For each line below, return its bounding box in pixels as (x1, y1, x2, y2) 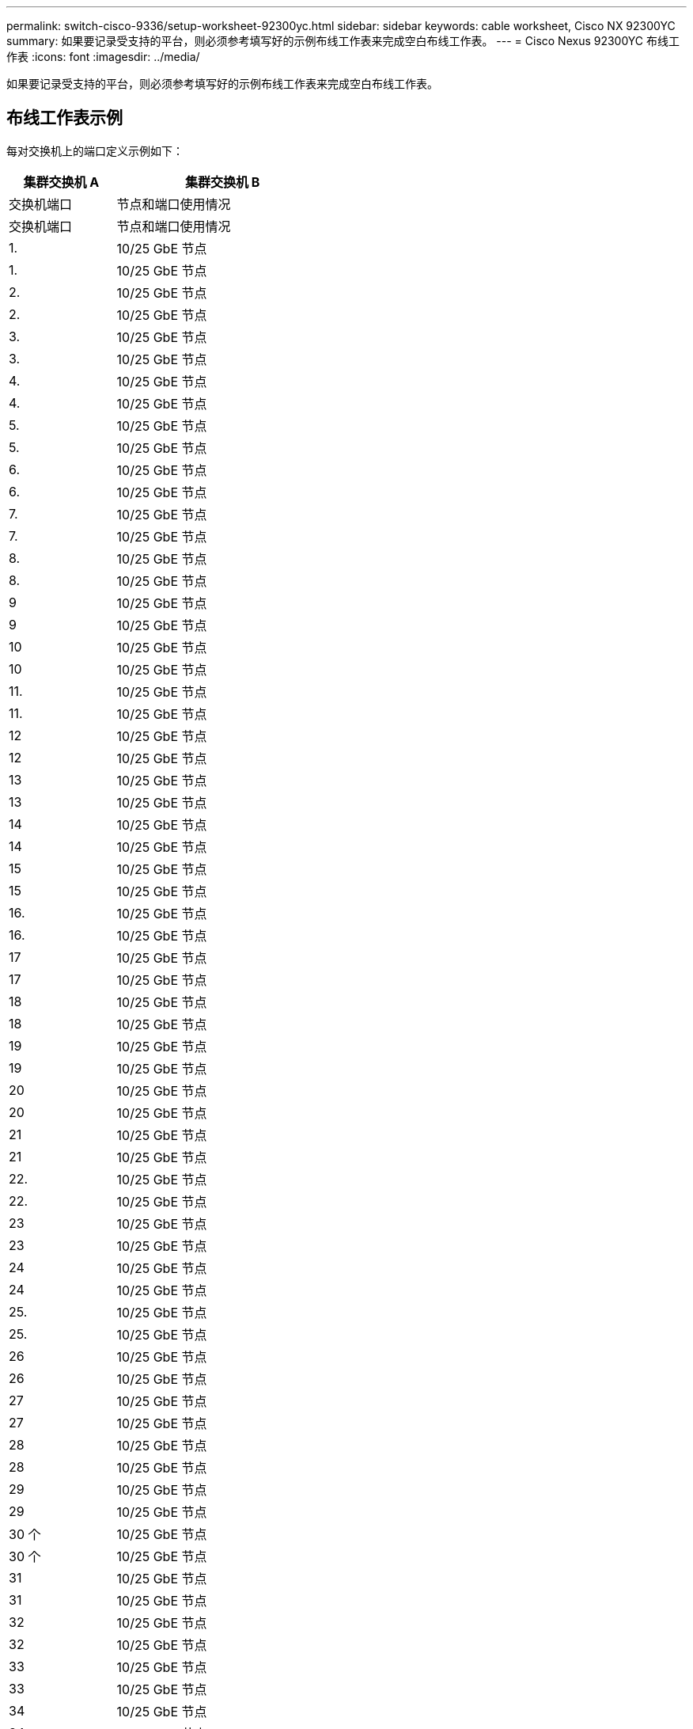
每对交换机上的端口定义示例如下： (6, 143, 184, 158)
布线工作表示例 (6, 108, 123, 128)
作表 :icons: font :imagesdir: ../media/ (6, 50, 200, 63)
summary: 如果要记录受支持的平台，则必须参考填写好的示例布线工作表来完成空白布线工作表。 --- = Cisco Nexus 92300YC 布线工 (6, 34, 680, 47)
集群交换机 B (184, 173, 260, 190)
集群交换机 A (23, 173, 100, 190)
